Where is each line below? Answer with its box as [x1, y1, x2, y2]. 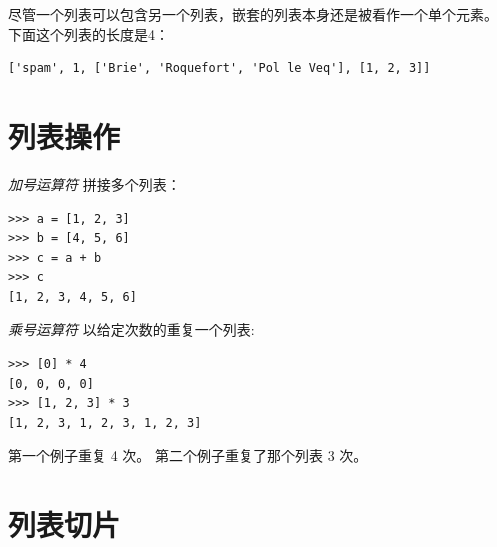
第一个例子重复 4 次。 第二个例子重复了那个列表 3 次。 [8, 445, 368, 466]
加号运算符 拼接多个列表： [8, 173, 181, 194]
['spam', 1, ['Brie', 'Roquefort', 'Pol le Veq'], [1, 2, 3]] [8, 61, 431, 76]
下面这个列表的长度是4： [8, 23, 169, 44]
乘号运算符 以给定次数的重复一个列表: [8, 319, 255, 340]
